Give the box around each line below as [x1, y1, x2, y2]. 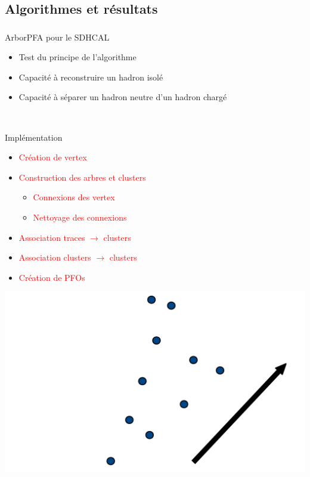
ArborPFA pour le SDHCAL [5, 30, 110, 43]
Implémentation [5, 131, 63, 143]
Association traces [18, 231, 85, 243]
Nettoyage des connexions [33, 211, 127, 224]
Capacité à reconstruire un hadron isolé [18, 70, 163, 83]
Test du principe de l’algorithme [18, 51, 137, 63]
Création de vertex [18, 151, 87, 163]
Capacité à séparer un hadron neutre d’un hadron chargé [18, 91, 227, 103]
